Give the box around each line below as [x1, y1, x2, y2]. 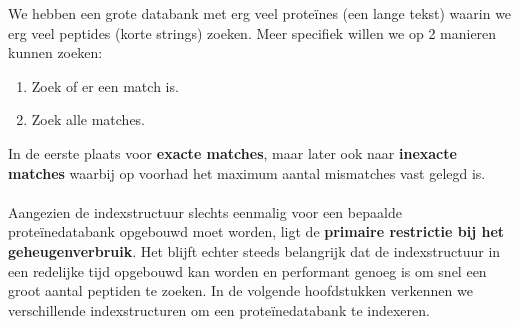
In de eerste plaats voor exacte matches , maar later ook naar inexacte [8, 142, 457, 163]
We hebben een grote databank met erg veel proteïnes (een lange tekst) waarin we [8, 3, 512, 23]
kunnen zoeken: [8, 42, 103, 63]
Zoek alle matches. [31, 109, 146, 130]
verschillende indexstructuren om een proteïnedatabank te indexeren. [8, 299, 430, 320]
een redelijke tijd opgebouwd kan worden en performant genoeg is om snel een [8, 260, 487, 281]
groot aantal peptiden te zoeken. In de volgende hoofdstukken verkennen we [8, 280, 473, 301]
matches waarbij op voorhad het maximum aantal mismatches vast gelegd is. [8, 162, 486, 183]
